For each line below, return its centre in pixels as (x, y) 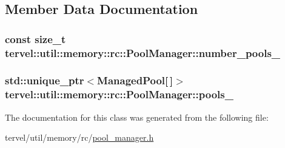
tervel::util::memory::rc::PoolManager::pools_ (119, 94)
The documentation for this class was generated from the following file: (137, 117)
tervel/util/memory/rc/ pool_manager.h (79, 137)
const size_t (35, 39)
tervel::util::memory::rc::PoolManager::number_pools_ (143, 52)
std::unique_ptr (45, 80)
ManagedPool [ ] (135, 80)
